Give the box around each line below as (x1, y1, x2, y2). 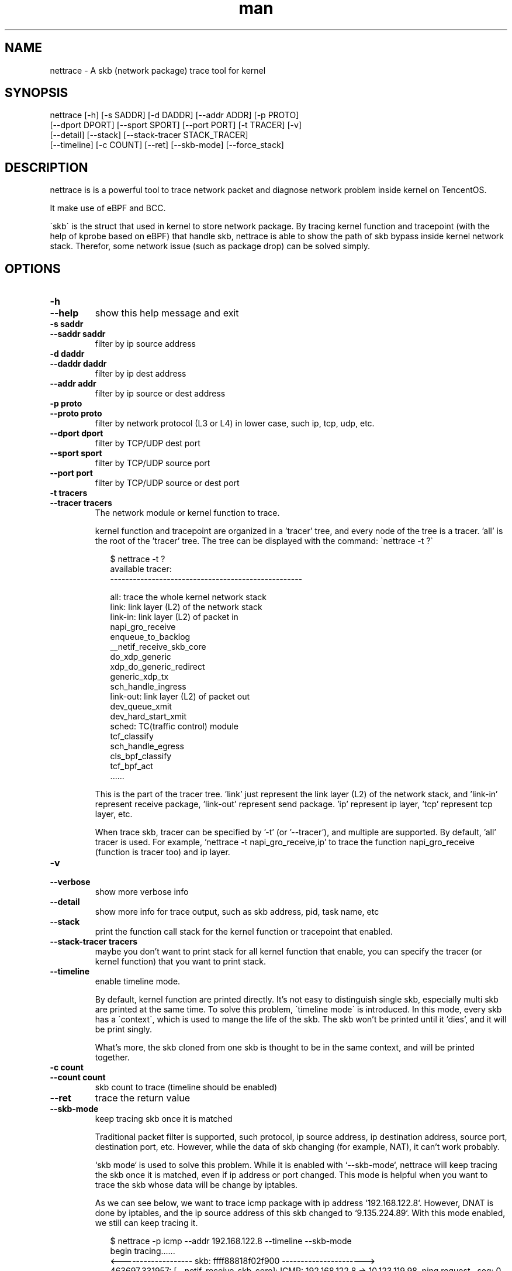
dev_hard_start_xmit (110, 711, 187, 722)
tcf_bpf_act (110, 761, 153, 771)
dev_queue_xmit (110, 701, 172, 712)
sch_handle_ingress (110, 681, 186, 692)
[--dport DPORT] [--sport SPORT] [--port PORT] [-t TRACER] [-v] (50, 120, 302, 130)
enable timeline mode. (95, 976, 181, 987)
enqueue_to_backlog (110, 632, 191, 642)
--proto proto (50, 408, 102, 419)
